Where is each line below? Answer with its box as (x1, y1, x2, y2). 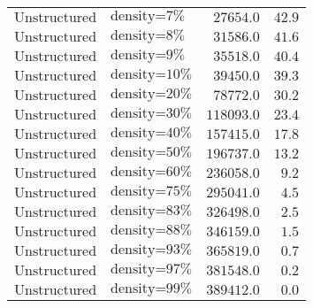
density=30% (111, 106, 193, 120)
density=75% (111, 184, 193, 198)
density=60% (111, 165, 193, 179)
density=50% (111, 145, 193, 159)
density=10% (111, 67, 193, 81)
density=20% (111, 87, 193, 101)
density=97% (111, 262, 193, 276)
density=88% (111, 223, 193, 237)
